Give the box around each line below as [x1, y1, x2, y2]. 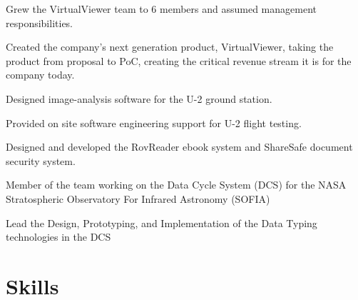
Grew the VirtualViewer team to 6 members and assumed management [6, 1, 317, 16]
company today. [6, 67, 75, 82]
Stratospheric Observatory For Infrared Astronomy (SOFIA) [6, 191, 270, 206]
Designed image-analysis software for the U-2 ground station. [6, 91, 272, 106]
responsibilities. [6, 15, 73, 30]
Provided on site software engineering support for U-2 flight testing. [6, 115, 302, 130]
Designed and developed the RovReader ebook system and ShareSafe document [6, 139, 353, 154]
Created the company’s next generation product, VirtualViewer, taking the [6, 39, 334, 54]
